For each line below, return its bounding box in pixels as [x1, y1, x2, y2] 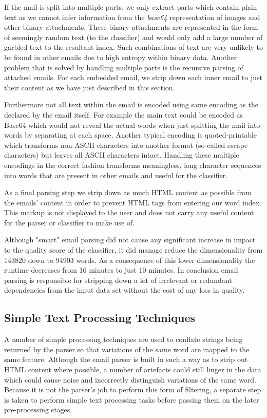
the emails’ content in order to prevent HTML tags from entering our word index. [4, 197, 262, 207]
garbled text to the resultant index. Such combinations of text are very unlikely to [4, 42, 263, 52]
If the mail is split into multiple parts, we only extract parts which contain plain [4, 2, 257, 12]
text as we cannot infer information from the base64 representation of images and [4, 11, 260, 22]
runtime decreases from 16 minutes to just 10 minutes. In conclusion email [4, 264, 238, 275]
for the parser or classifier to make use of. [4, 217, 135, 227]
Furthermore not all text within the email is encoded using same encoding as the [4, 99, 258, 110]
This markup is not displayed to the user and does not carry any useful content [4, 207, 254, 218]
